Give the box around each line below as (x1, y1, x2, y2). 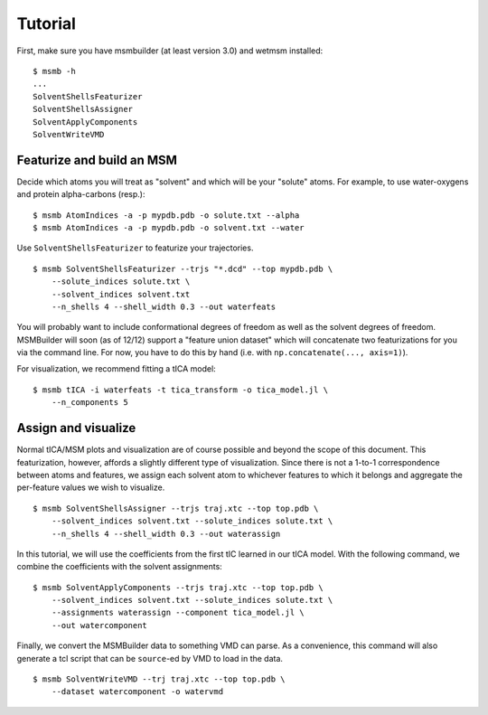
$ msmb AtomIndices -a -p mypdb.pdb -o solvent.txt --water (33, 222, 305, 232)
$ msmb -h (33, 66, 76, 76)
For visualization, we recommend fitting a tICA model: (16, 363, 216, 374)
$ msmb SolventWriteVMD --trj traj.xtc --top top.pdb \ (33, 674, 286, 684)
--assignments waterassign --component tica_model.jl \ (51, 607, 305, 618)
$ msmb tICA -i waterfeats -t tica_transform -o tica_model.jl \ (33, 384, 329, 395)
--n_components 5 (51, 398, 128, 408)
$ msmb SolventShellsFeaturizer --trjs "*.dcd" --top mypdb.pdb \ (33, 263, 333, 274)
